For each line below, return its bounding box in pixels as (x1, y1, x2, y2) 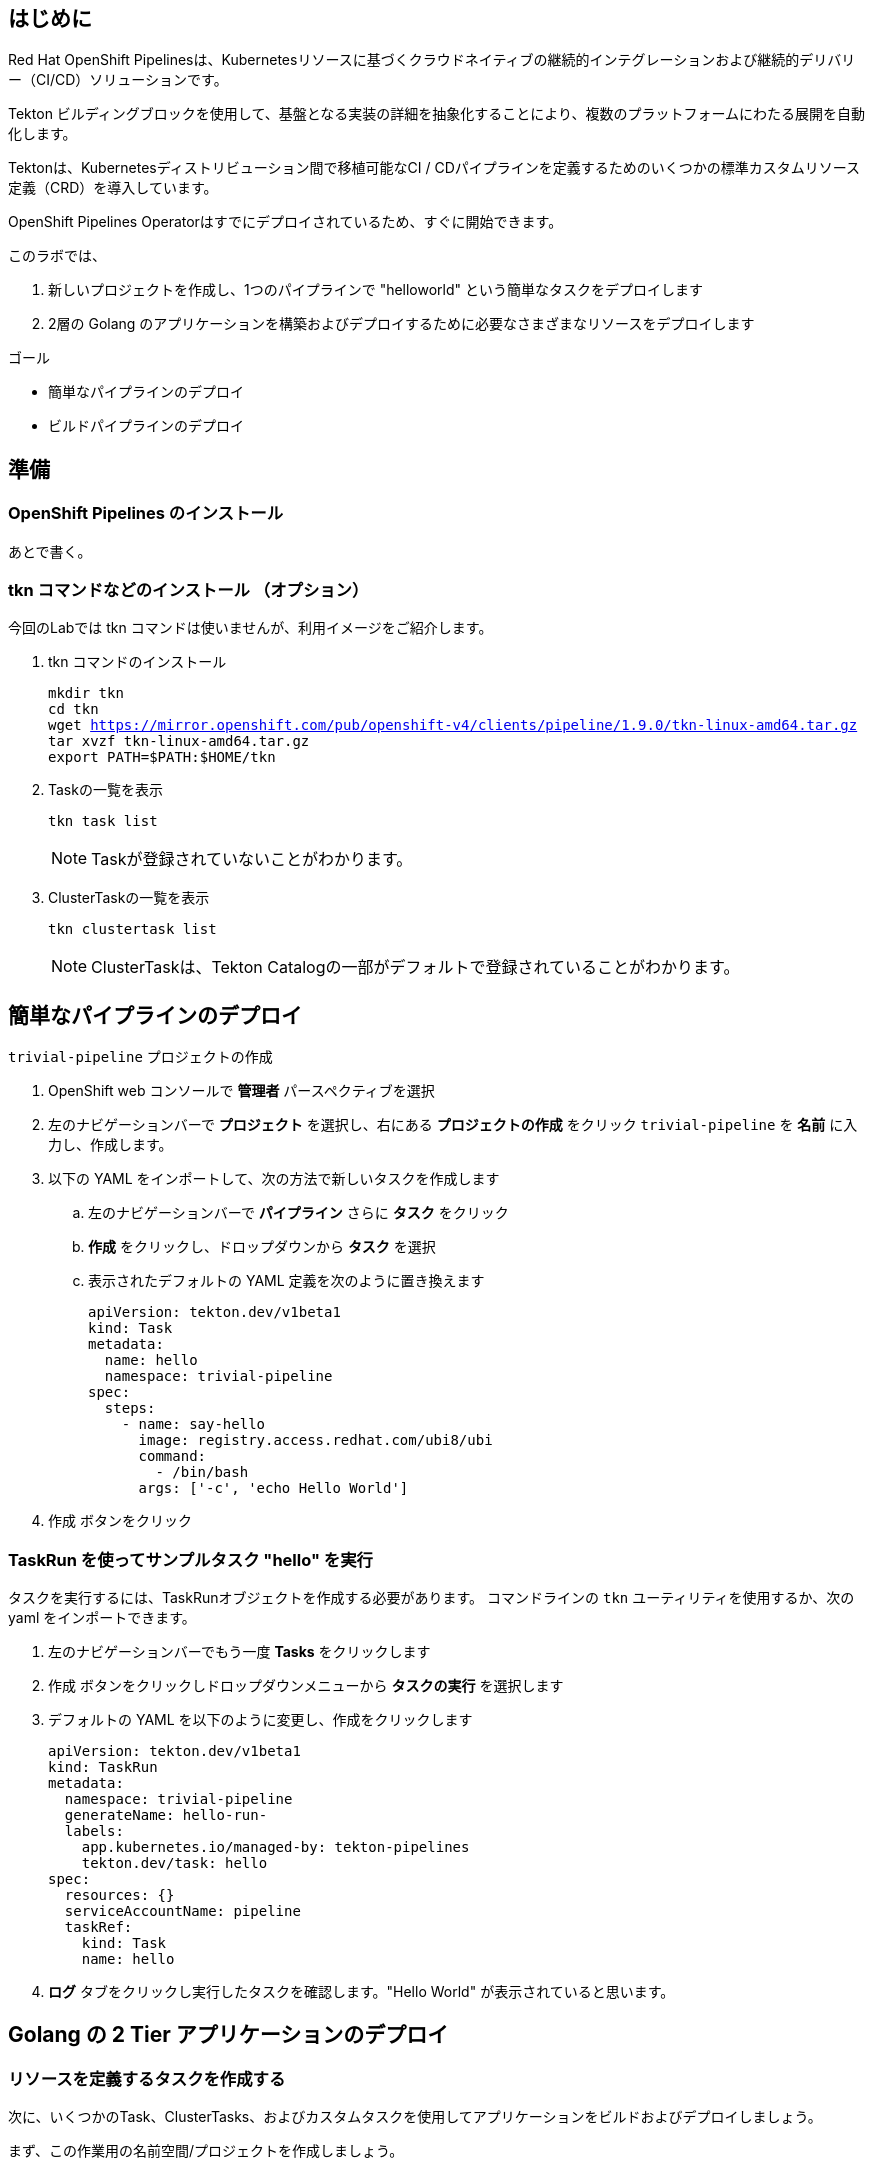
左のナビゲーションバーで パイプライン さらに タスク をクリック (88, 1204, 509, 1222)
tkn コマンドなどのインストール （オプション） (8, 580, 369, 601)
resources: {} (64, 1886, 175, 1903)
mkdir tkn (48, 685, 124, 702)
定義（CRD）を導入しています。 (8, 179, 218, 197)
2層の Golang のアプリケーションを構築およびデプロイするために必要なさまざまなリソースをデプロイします (48, 315, 755, 333)
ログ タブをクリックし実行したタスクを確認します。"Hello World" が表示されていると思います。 (48, 1982, 675, 2000)
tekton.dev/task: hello (81, 1854, 268, 1871)
